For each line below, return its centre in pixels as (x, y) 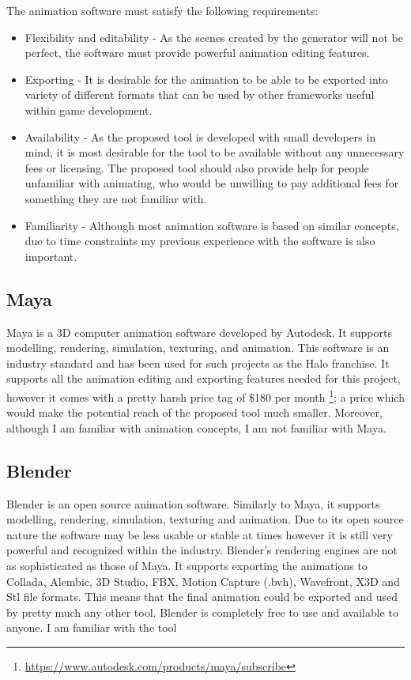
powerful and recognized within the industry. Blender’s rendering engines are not (202, 550)
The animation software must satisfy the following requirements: (162, 10)
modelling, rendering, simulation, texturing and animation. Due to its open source (205, 519)
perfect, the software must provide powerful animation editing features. (197, 53)
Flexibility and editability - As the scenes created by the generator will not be (214, 37)
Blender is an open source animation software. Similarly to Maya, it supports (193, 503)
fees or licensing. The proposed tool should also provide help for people (197, 167)
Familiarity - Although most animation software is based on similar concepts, (212, 225)
